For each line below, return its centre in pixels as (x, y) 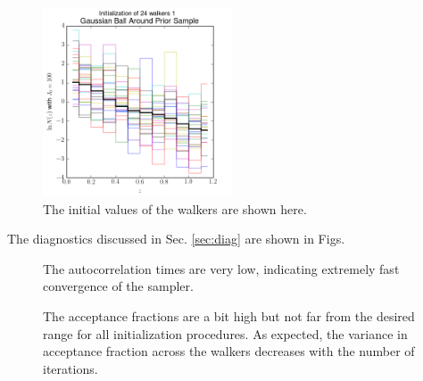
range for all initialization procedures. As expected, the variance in (225, 333)
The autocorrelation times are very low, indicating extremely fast (221, 268)
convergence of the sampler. (118, 286)
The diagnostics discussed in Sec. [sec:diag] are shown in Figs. (176, 239)
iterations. (70, 368)
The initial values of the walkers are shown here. (175, 208)
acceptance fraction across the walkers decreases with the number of (229, 351)
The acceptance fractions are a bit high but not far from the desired (229, 315)
